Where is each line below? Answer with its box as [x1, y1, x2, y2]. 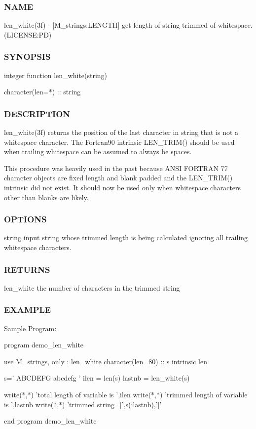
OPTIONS [4, 213, 47, 225]
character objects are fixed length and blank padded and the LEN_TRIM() [4, 172, 233, 183]
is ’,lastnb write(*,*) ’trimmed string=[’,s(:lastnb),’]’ [4, 399, 162, 409]
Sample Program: [4, 323, 57, 333]
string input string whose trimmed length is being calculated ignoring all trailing [4, 232, 248, 243]
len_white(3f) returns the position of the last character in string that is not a [4, 127, 239, 137]
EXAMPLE [4, 303, 51, 316]
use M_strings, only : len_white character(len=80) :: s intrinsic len [4, 356, 207, 366]
